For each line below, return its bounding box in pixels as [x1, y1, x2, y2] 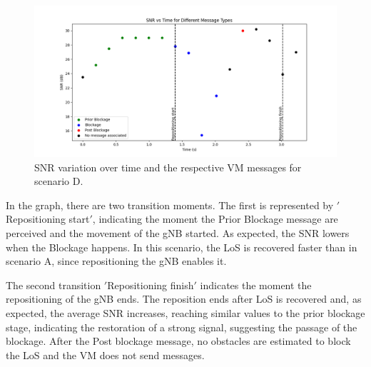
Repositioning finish [107, 277, 194, 292]
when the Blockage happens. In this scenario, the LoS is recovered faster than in [6, 239, 357, 254]
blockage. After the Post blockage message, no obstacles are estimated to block [6, 333, 351, 348]
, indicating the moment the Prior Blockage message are [92, 211, 338, 226]
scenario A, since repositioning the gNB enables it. [6, 253, 227, 268]
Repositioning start [6, 211, 90, 226]
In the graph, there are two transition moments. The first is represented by [6, 197, 334, 212]
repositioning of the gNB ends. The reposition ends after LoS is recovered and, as [6, 291, 362, 306]
